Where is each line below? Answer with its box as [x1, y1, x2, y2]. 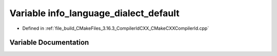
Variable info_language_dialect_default [9, 8, 180, 19]
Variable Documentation [9, 38, 89, 47]
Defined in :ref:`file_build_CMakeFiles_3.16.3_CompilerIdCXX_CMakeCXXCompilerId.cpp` [22, 25, 209, 31]
